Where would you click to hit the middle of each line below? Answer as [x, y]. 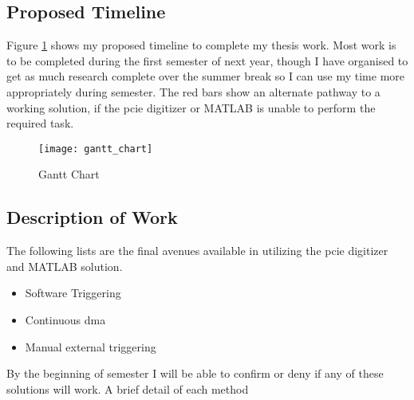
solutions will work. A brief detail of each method [128, 388]
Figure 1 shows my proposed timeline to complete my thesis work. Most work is [201, 45]
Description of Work [92, 217]
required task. [40, 123]
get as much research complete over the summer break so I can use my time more [206, 76]
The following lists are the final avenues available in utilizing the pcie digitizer [197, 251]
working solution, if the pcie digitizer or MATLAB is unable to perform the [191, 107]
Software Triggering [73, 293]
